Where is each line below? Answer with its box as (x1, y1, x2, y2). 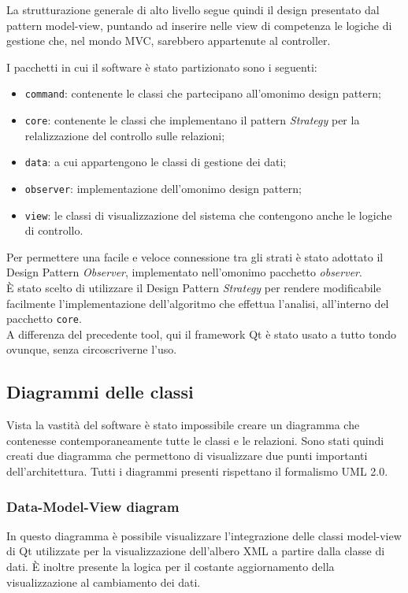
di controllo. (24, 222, 83, 239)
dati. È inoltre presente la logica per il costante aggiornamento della (6, 558, 335, 575)
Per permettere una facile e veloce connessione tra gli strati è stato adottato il (6, 248, 384, 265)
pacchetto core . (6, 310, 82, 327)
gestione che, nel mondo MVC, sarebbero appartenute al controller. (6, 32, 331, 49)
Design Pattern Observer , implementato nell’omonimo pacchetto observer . (6, 264, 362, 280)
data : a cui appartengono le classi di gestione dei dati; (24, 154, 287, 170)
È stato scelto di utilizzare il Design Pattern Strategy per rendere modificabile (6, 280, 381, 296)
